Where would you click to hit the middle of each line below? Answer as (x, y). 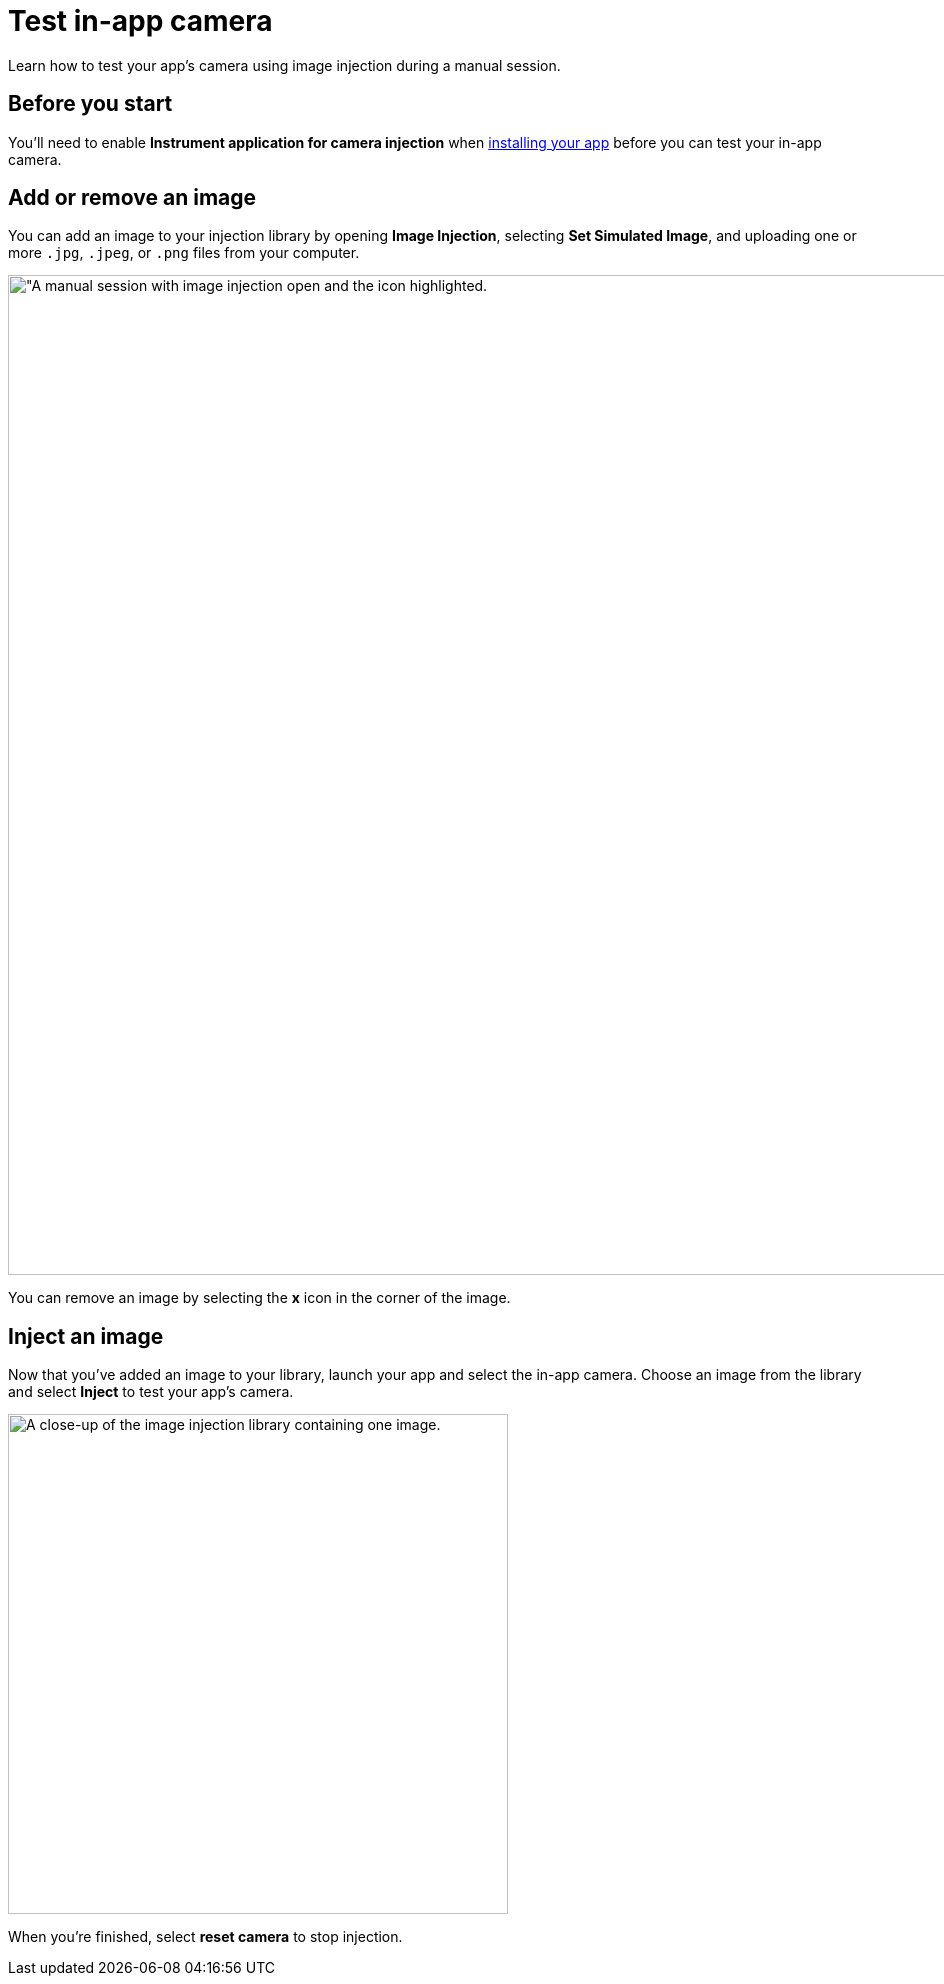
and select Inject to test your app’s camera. (151, 1392)
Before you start (90, 104)
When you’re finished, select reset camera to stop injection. (205, 1937)
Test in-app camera (140, 21)
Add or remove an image (132, 198)
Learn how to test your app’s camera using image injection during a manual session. (284, 65)
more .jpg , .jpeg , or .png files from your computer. (184, 253)
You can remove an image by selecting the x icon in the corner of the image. (259, 1298)
